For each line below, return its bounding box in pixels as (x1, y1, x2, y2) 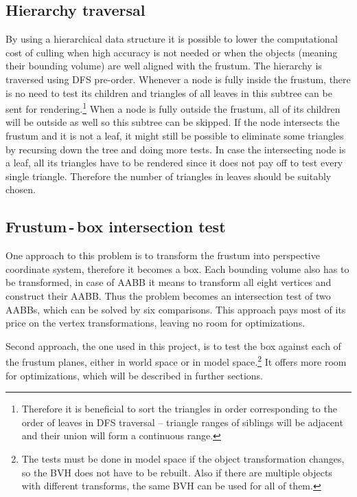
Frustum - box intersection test (5, 216, 226, 237)
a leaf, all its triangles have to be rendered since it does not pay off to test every (5, 155, 343, 170)
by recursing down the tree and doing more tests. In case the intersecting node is (5, 142, 346, 156)
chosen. (5, 182, 36, 197)
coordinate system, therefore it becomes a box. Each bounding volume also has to (5, 261, 349, 276)
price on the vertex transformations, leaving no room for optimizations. (5, 316, 306, 330)
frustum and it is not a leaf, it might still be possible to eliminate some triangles (5, 129, 344, 143)
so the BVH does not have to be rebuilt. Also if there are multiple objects (21, 465, 332, 479)
